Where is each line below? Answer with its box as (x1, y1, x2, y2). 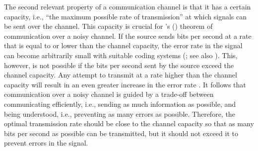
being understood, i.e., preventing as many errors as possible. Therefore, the (4, 108, 235, 119)
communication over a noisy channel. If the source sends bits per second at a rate (4, 30, 252, 41)
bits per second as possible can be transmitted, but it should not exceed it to (4, 128, 238, 138)
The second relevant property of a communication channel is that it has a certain (4, 1, 251, 11)
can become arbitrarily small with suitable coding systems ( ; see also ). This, (4, 50, 238, 60)
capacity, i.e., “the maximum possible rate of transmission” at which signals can (4, 11, 247, 21)
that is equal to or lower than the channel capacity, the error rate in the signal (4, 40, 243, 51)
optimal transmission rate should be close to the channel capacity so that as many (4, 118, 254, 129)
